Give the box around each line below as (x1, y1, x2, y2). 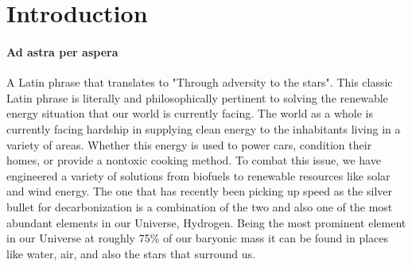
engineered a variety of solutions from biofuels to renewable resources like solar (6, 167, 391, 184)
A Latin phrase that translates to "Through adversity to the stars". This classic (6, 74, 393, 91)
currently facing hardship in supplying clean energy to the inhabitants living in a (6, 120, 401, 137)
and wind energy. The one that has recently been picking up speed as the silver (6, 183, 392, 199)
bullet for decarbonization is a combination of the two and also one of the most (6, 198, 393, 215)
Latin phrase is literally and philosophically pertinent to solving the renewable (6, 89, 388, 106)
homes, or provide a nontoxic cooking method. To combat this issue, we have (6, 152, 381, 168)
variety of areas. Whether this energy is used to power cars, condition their (6, 136, 372, 153)
